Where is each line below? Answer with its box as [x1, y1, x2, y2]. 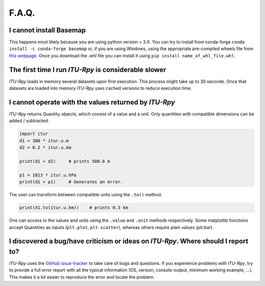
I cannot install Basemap [9, 26, 86, 34]
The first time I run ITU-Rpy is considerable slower [9, 65, 166, 74]
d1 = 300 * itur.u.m [19, 138, 69, 143]
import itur [19, 131, 49, 137]
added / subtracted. [9, 118, 49, 124]
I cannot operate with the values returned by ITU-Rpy [9, 98, 175, 106]
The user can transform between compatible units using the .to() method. [9, 192, 162, 198]
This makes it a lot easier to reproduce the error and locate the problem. [9, 274, 155, 280]
